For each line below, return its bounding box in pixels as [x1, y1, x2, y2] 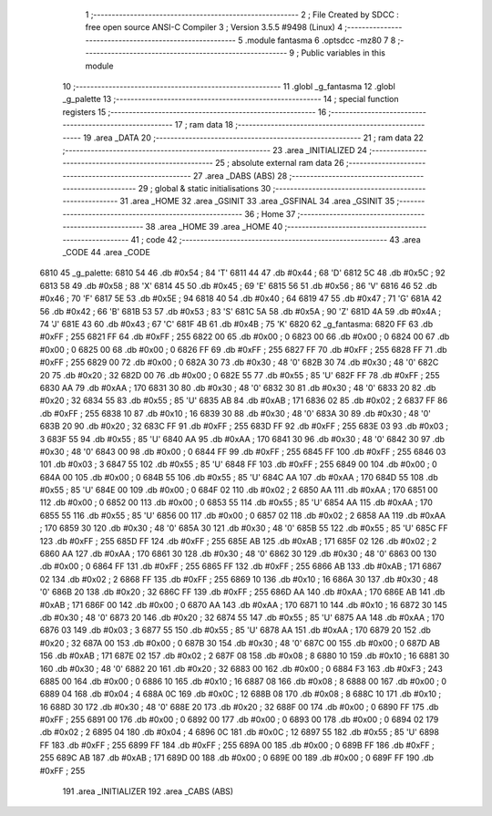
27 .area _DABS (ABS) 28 [192, 170, 288, 181]
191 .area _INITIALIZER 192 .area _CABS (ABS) [62, 786, 234, 797]
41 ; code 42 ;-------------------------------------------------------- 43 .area [130, 233, 421, 245]
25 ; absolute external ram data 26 [214, 158, 345, 169]
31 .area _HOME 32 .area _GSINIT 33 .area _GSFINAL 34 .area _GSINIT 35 [119, 196, 395, 207]
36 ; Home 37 [244, 208, 296, 219]
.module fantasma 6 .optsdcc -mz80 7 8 [244, 35, 396, 46]
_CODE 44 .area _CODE [62, 247, 150, 258]
